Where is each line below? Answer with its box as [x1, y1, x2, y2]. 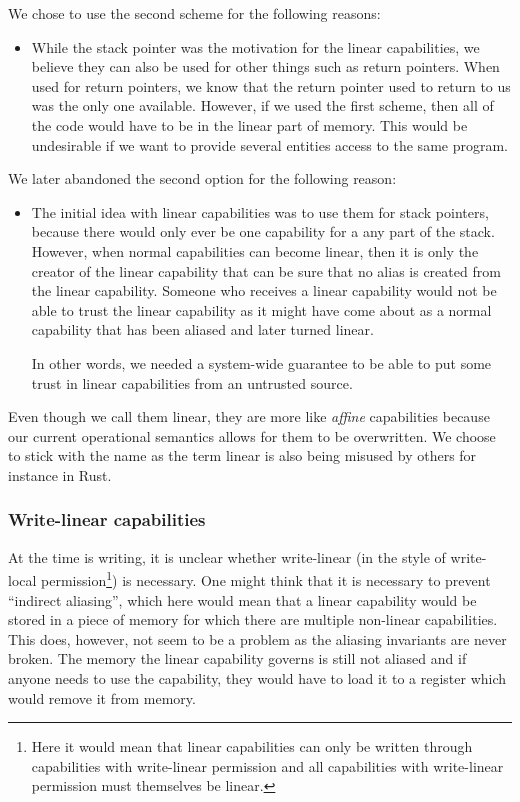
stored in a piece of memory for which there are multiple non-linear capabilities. [8, 609, 498, 630]
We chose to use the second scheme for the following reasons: [8, 3, 381, 23]
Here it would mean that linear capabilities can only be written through [31, 736, 473, 757]
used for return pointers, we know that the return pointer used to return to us [31, 75, 511, 96]
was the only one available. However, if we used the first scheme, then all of [31, 95, 494, 116]
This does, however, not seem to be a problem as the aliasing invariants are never [8, 628, 507, 649]
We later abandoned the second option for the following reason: [8, 168, 397, 189]
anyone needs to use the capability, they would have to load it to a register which [8, 667, 507, 688]
